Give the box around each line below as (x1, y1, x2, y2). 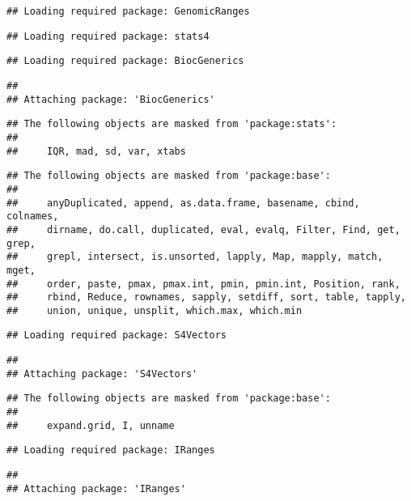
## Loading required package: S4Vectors (6, 329, 227, 342)
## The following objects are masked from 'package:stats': (6, 118, 337, 130)
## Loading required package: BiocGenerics (6, 55, 244, 67)
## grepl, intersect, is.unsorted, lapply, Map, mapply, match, (6, 251, 383, 263)
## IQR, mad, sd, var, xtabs (6, 145, 186, 157)
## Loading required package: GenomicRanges (6, 6, 250, 17)
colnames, (6, 210, 59, 223)
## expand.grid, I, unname (6, 419, 175, 431)
